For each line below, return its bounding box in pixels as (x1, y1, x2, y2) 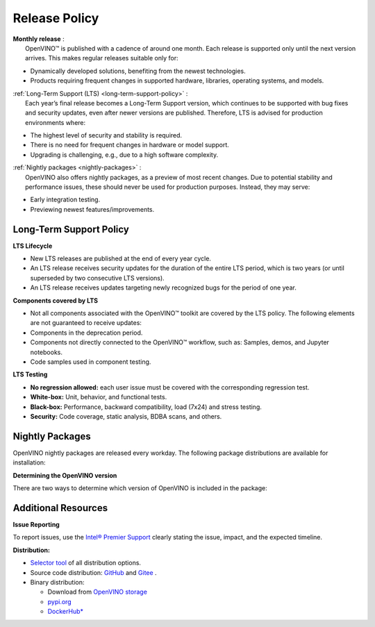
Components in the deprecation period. (30, 328, 143, 337)
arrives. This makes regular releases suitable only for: (25, 54, 178, 62)
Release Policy (12, 10, 99, 26)
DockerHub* (47, 608, 83, 616)
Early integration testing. (30, 195, 101, 204)
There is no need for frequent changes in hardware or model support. (30, 141, 229, 149)
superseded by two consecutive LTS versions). (30, 274, 165, 282)
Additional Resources (12, 502, 108, 514)
